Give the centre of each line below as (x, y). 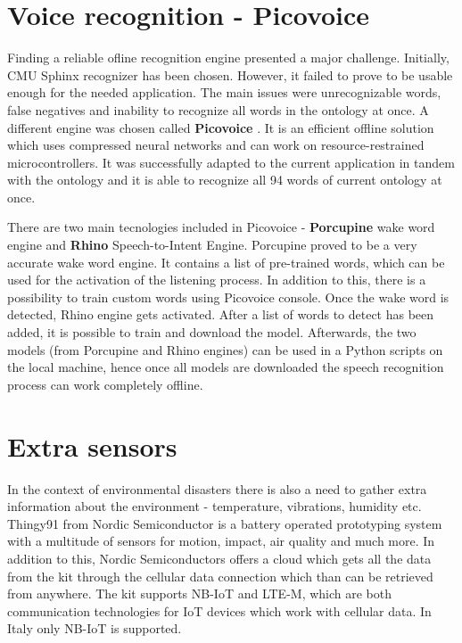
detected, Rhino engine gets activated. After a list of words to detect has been (221, 314)
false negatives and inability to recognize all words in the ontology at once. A (218, 109)
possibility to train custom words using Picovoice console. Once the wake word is (228, 297)
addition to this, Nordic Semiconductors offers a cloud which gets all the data (219, 558)
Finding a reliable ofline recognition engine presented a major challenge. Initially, (228, 58)
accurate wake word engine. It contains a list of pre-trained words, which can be (226, 262)
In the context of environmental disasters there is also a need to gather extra (217, 488)
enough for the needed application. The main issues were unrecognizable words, (224, 92)
